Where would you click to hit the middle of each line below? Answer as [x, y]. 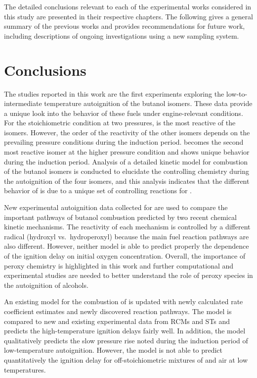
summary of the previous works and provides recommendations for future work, [125, 26]
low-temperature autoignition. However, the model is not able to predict [113, 350]
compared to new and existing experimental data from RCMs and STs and [117, 321]
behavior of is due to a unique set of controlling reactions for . [98, 190]
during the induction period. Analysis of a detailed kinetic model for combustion [126, 161]
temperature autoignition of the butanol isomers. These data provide [148, 103]
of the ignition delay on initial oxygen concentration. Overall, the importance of [125, 256]
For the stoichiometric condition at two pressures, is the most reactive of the [120, 123]
